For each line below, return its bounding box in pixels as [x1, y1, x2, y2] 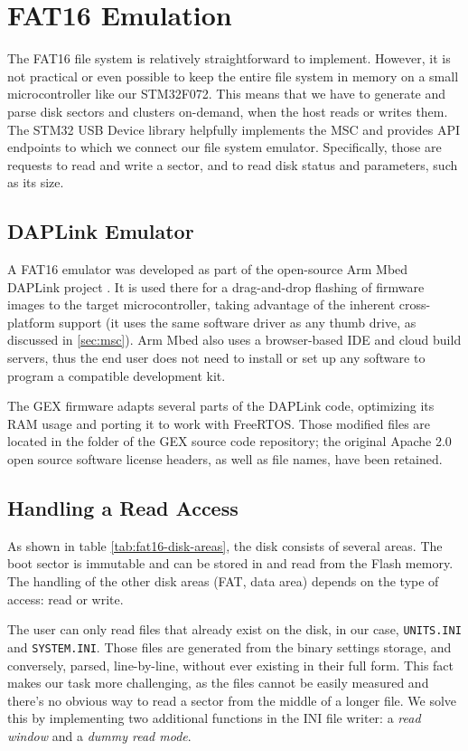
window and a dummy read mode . [7, 726, 192, 745]
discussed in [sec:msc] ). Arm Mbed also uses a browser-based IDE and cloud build [7, 330, 462, 349]
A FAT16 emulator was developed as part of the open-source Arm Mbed [7, 260, 408, 279]
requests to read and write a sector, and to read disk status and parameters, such [7, 155, 458, 174]
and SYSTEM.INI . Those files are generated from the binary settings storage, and [7, 637, 452, 656]
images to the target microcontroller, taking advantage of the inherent [7, 295, 396, 314]
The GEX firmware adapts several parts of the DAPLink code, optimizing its [7, 396, 435, 415]
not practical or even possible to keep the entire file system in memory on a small [7, 66, 459, 85]
